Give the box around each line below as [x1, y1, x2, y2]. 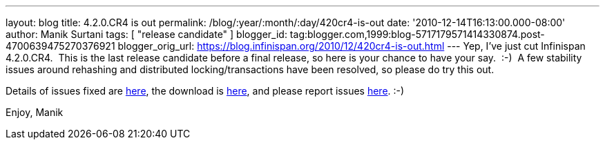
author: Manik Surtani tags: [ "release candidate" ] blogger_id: [6, 28, 287, 40]
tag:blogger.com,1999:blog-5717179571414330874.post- [289, 28, 545, 40]
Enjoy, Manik [6, 106, 64, 118]
